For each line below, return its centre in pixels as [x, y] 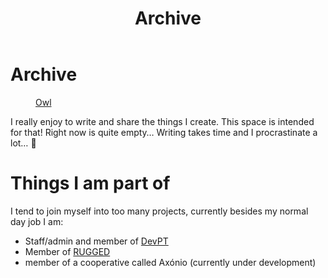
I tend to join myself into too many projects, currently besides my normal [159, 211]
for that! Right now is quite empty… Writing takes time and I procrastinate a [164, 132]
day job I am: [37, 221]
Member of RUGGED [67, 251]
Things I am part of [90, 183]
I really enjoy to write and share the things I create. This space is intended [162, 121]
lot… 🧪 [23, 143]
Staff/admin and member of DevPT [96, 241]
